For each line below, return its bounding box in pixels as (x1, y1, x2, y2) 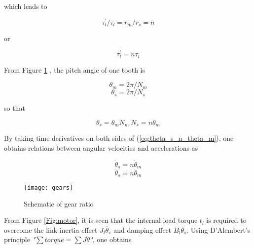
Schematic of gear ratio (24, 198, 94, 208)
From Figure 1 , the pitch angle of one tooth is (4, 64, 145, 75)
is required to (206, 215, 247, 225)
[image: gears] (24, 184, 73, 191)
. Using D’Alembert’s (186, 224, 251, 235)
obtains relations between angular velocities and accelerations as (4, 143, 198, 153)
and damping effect (113, 224, 172, 235)
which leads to (4, 1, 47, 11)
